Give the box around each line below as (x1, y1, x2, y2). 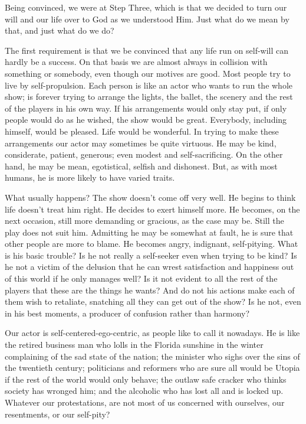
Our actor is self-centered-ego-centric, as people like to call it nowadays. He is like (5, 327, 300, 339)
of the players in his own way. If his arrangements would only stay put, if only (5, 102, 287, 114)
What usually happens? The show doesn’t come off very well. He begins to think (5, 191, 296, 203)
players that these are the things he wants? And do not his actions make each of (5, 283, 295, 296)
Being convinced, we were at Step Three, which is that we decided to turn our (5, 1, 287, 13)
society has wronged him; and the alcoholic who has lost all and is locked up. (5, 384, 284, 397)
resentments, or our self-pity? (5, 407, 110, 420)
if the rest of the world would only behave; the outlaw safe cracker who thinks (5, 373, 287, 385)
